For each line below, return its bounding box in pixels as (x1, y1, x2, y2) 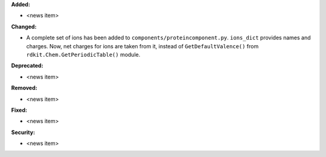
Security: (11, 129, 36, 136)
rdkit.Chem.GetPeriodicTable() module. (26, 51, 141, 58)
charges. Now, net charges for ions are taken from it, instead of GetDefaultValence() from (26, 42, 259, 50)
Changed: (11, 23, 37, 30)
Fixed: (11, 106, 27, 114)
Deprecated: (11, 62, 43, 69)
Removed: (11, 85, 37, 92)
